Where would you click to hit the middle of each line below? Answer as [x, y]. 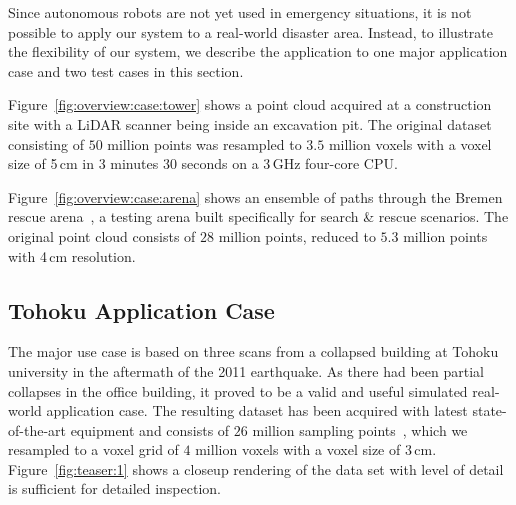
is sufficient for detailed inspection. [114, 488]
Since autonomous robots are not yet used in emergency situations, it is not [240, 12]
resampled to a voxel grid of [93, 449]
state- [489, 410]
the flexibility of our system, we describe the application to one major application [258, 51]
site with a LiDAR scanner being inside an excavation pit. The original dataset [250, 123]
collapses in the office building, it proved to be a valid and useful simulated [238, 390]
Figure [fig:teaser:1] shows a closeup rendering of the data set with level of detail [256, 468]
